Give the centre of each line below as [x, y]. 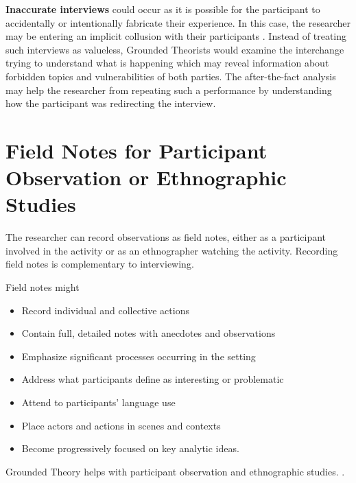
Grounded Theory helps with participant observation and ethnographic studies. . [175, 471]
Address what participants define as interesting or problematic [153, 379]
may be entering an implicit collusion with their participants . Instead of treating [176, 36]
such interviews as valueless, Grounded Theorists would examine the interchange [175, 49]
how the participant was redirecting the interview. [111, 103]
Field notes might [43, 287]
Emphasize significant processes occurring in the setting [139, 356]
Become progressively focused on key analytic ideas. [130, 448]
